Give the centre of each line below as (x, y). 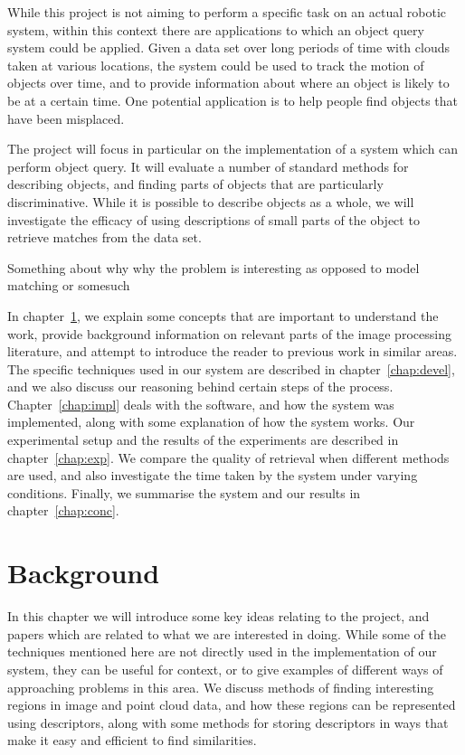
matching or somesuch (69, 285)
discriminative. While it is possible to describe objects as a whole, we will (211, 201)
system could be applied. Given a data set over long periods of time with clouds (228, 47)
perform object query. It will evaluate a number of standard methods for (208, 166)
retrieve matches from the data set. (104, 237)
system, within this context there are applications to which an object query (216, 29)
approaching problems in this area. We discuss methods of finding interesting (221, 687)
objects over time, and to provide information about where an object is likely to (228, 83)
